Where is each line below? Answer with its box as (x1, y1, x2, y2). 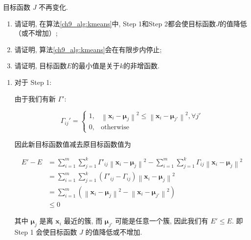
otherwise (101, 124, 129, 131)
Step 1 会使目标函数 (14, 226, 77, 237)
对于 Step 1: (14, 77, 52, 87)
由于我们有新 (14, 93, 56, 103)
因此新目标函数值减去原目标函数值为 (14, 139, 131, 149)
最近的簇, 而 (64, 216, 103, 226)
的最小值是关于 (71, 60, 120, 71)
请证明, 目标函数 (14, 60, 67, 71)
